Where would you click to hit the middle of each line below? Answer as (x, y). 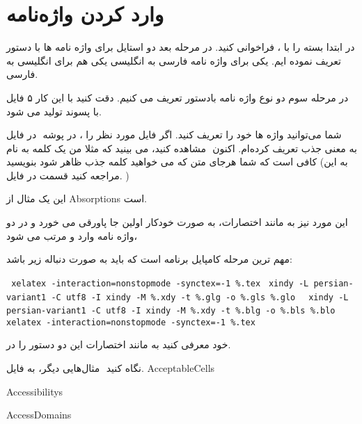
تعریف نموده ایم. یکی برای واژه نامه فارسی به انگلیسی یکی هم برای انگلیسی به (174, 60)
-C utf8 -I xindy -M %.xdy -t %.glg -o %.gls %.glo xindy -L (200, 297)
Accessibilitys (35, 391)
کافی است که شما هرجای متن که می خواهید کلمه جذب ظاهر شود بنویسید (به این (177, 162)
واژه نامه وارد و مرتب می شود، (72, 235)
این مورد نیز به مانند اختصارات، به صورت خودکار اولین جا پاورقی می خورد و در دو (177, 222)
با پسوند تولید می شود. (54, 111)
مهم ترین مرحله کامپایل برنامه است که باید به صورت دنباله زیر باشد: (149, 259)
